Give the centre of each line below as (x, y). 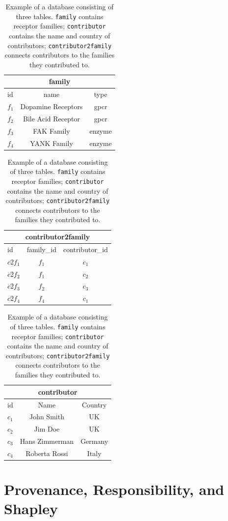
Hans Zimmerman (47, 441)
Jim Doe (47, 429)
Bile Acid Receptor (51, 118)
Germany (94, 441)
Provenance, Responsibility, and (114, 489)
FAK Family (51, 130)
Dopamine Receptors (51, 106)
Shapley (31, 508)
